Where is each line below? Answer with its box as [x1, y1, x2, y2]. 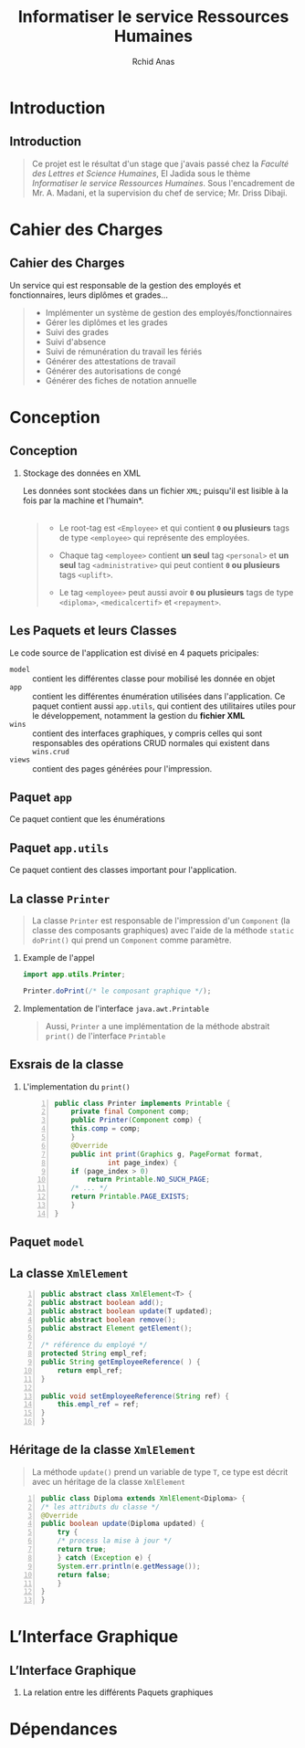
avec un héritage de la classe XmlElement [31, 1476, 185, 1487]
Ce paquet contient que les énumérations [9, 814, 166, 825]
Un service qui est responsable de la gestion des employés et [9, 279, 242, 290]
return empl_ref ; [57, 1365, 123, 1375]
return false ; [57, 1570, 111, 1579]
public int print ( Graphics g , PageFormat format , [70, 1149, 264, 1159]
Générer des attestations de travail [45, 355, 176, 366]
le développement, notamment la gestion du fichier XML [32, 710, 246, 721]
